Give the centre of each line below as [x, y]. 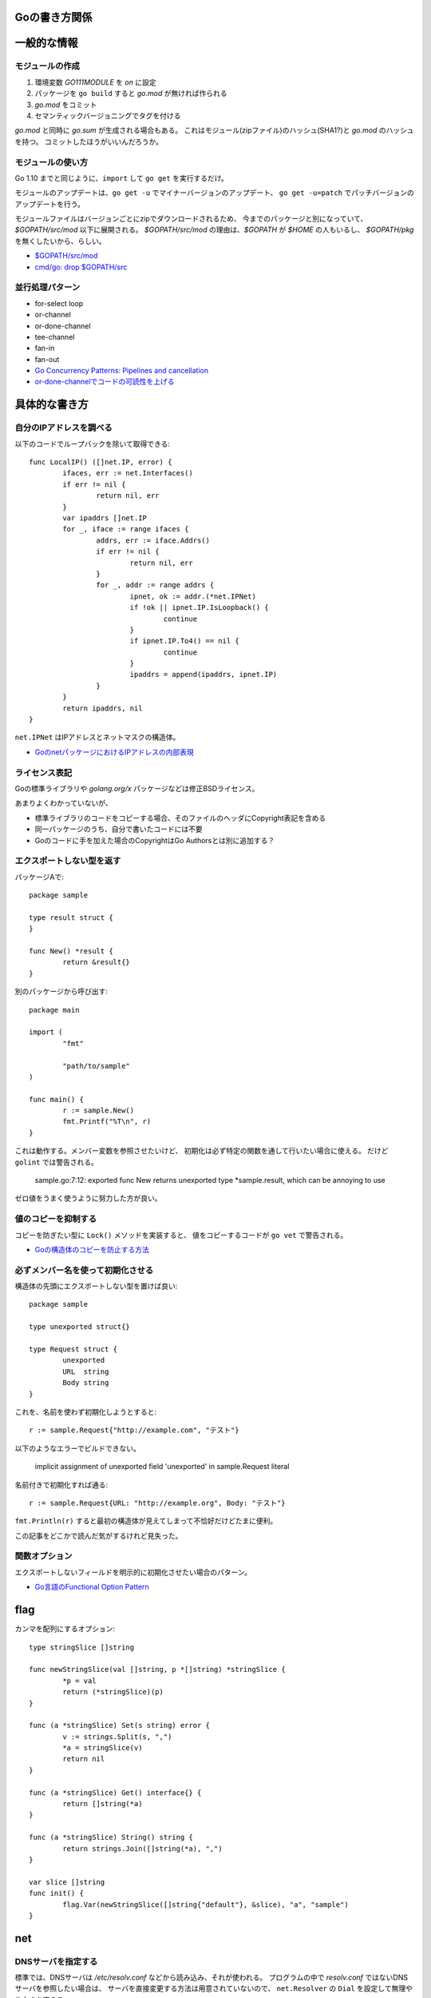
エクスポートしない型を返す [68, 861]
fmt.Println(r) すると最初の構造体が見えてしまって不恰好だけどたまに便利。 [146, 1521]
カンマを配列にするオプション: [65, 1629]
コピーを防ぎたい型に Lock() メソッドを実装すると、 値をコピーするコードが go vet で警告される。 [181, 1235]
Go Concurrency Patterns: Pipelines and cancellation [122, 371]
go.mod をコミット [66, 105]
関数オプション [43, 1556]
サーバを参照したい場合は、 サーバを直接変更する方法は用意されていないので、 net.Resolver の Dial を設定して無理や [214, 1988]
